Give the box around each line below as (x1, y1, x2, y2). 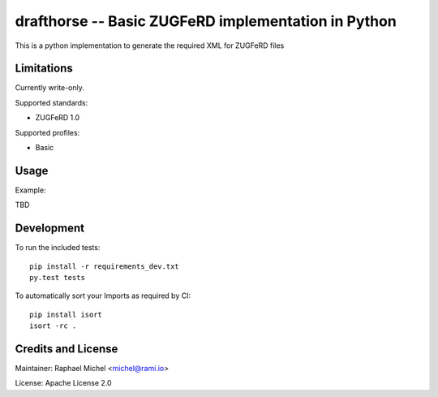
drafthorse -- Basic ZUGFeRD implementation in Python (15, 12, 397, 30)
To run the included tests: (15, 243, 101, 252)
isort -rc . (29, 321, 77, 330)
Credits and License (15, 342, 118, 356)
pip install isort (29, 309, 103, 319)
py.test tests (29, 273, 85, 282)
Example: (15, 185, 46, 195)
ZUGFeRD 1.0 (35, 113, 80, 123)
